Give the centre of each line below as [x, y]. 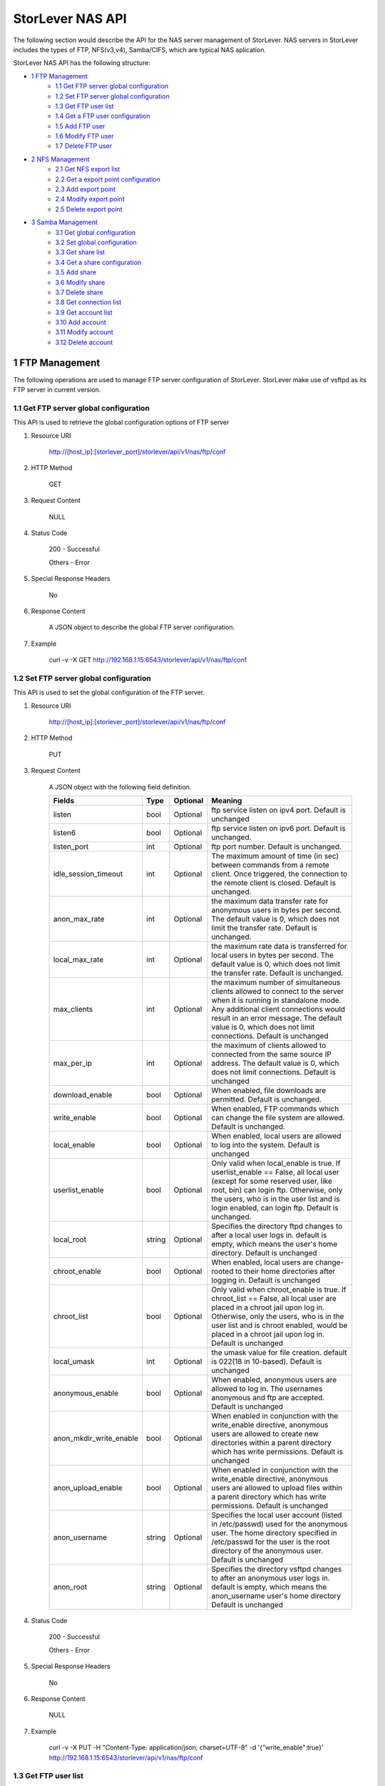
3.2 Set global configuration [96, 242]
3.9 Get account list [84, 312]
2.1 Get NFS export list [88, 169]
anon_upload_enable [88, 1488]
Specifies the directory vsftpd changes [277, 1570]
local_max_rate [78, 959]
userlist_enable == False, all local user [276, 1172]
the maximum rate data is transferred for [279, 947]
